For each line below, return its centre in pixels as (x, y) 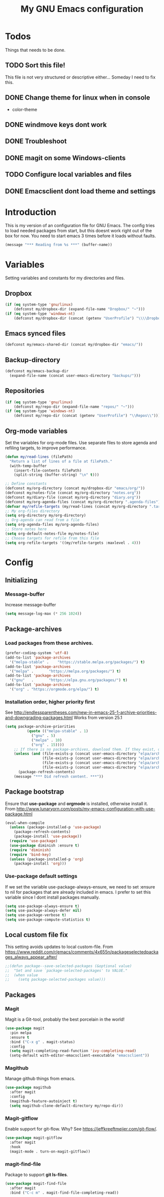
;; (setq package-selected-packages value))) (55, 980)
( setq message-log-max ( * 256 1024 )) (43, 614)
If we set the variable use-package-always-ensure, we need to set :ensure (80, 887)
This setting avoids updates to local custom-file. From (59, 947)
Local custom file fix (37, 935)
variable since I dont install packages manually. (52, 897)
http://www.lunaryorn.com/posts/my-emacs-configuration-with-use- (86, 808)
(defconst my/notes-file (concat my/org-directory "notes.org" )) (73, 493)
